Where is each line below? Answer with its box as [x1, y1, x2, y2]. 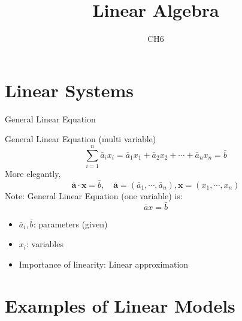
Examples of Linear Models [5, 293, 235, 317]
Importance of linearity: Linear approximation [19, 257, 189, 270]
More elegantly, [5, 167, 61, 179]
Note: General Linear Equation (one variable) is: [5, 189, 183, 202]
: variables [26, 238, 63, 250]
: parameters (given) [33, 217, 108, 230]
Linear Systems [5, 77, 134, 102]
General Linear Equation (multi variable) [5, 133, 156, 145]
